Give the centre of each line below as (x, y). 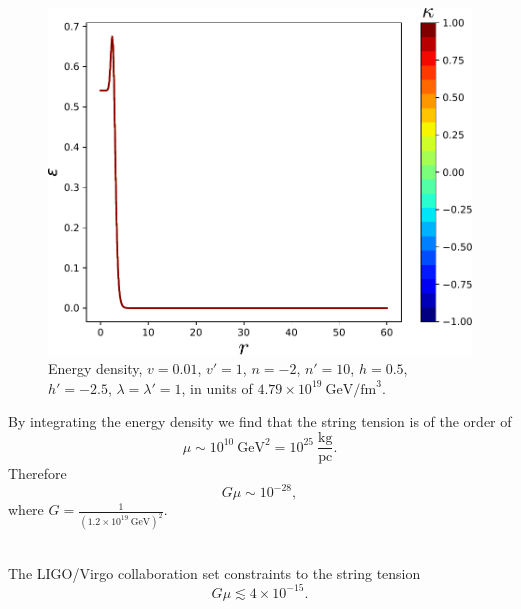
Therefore (37, 473)
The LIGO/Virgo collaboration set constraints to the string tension (214, 572)
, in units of (217, 387)
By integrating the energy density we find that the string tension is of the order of (260, 421)
